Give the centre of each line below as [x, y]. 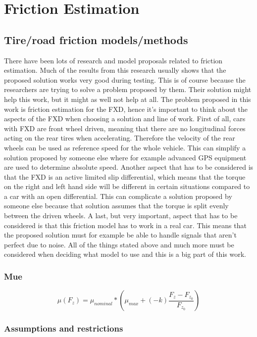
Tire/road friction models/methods [96, 39]
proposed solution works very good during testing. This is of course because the [125, 79]
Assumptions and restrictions [64, 328]
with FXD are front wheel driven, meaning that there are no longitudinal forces [125, 128]
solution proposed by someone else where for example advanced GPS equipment [125, 157]
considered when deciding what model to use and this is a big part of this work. [125, 254]
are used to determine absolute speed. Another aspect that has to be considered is [129, 167]
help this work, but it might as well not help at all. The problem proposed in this [128, 99]
